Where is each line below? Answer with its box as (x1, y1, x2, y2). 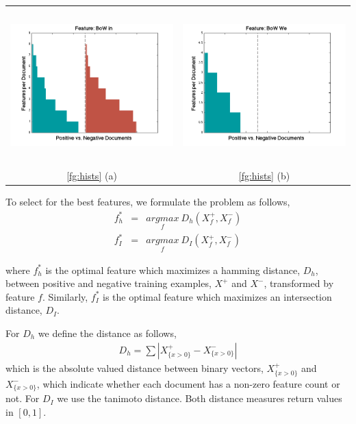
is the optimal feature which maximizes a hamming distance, (45, 262, 301, 277)
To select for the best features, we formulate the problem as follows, (5, 195, 290, 209)
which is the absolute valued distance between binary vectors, (5, 360, 264, 375)
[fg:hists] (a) (66, 169, 117, 183)
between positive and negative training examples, (5, 276, 212, 290)
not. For (5, 391, 40, 406)
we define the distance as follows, (38, 325, 177, 340)
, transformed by (264, 276, 334, 290)
